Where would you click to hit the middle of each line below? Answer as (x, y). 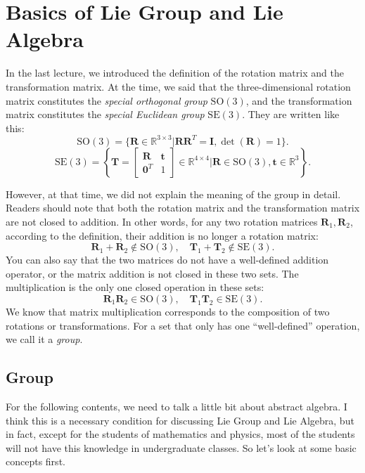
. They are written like (291, 114)
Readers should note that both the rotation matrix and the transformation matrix (183, 208)
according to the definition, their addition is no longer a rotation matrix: (162, 235)
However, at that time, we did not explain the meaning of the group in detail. (173, 194)
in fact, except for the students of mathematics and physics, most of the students (180, 434)
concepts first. (36, 461)
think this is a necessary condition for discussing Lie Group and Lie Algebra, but (180, 420)
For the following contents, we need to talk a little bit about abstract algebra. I (177, 406)
